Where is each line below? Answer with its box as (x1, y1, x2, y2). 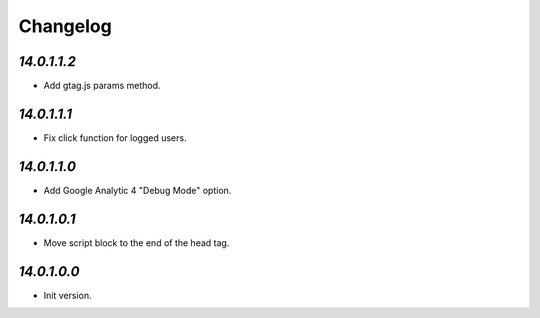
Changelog (18, 15, 112, 37)
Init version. (43, 289, 92, 301)
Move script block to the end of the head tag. (43, 236, 230, 249)
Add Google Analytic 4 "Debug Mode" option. (43, 184, 232, 196)
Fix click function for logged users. (43, 131, 187, 144)
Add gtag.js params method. (43, 80, 161, 92)
